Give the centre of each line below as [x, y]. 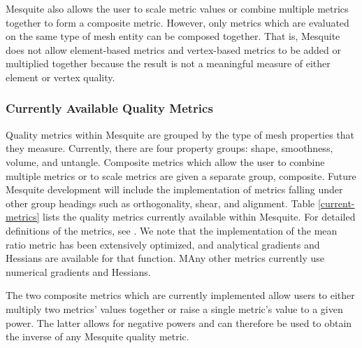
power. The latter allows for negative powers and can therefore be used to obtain [179, 322]
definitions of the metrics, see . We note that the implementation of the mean [172, 230]
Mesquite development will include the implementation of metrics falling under [174, 189]
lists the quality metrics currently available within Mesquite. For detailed [199, 217]
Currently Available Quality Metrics [109, 108]
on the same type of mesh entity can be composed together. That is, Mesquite [173, 36]
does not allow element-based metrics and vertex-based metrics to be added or [173, 49]
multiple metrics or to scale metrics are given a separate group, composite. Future [181, 175]
